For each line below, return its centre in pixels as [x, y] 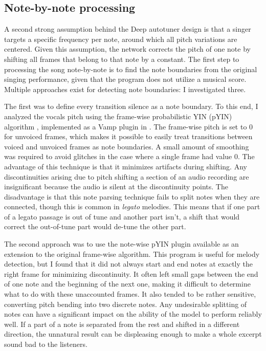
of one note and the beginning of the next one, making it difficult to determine [127, 284]
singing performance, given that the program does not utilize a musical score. [125, 79]
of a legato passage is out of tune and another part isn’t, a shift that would [122, 216]
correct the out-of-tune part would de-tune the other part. [95, 226]
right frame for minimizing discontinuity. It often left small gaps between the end [131, 273]
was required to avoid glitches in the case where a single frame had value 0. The [129, 156]
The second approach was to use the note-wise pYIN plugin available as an [121, 244]
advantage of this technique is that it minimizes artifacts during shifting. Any [126, 166]
